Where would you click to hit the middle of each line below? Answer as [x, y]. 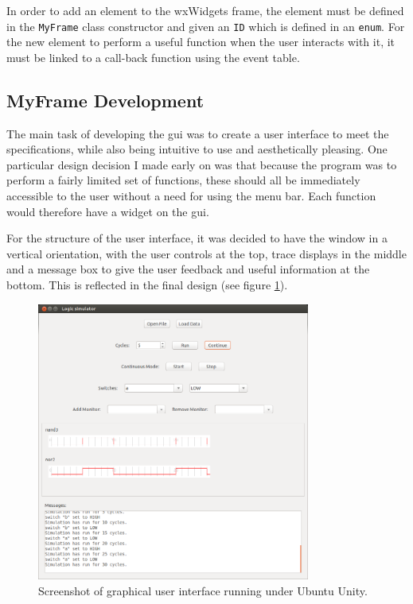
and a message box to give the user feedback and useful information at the [188, 269]
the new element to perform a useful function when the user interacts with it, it [201, 42]
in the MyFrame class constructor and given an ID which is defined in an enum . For [206, 26]
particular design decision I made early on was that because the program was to [202, 164]
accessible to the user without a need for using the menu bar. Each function [191, 196]
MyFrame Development [105, 100]
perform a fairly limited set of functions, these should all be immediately [183, 180]
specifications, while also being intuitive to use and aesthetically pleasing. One [197, 149]
